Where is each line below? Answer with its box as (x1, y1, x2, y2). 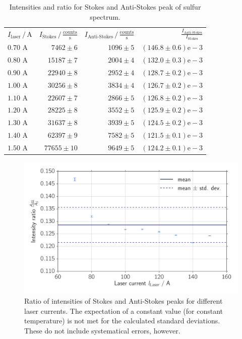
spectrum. (90, 11, 120, 22)
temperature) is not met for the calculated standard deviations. (24, 315, 220, 326)
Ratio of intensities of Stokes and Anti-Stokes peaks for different (24, 296, 223, 306)
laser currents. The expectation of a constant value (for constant (24, 305, 223, 316)
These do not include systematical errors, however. (24, 325, 180, 336)
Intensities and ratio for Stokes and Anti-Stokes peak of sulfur (9, 2, 201, 12)
